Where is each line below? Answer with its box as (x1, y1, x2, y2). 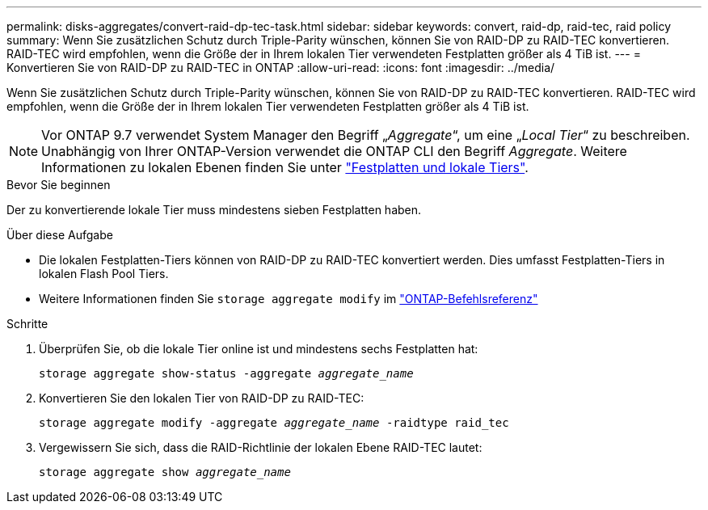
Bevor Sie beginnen (6, 178, 111, 192)
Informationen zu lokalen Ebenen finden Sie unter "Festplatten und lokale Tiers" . (41, 159, 529, 175)
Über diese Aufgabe (6, 228, 113, 242)
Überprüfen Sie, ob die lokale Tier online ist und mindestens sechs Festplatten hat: (39, 342, 478, 356)
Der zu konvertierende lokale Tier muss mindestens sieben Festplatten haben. (6, 203, 422, 217)
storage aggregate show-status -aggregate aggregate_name (39, 367, 414, 380)
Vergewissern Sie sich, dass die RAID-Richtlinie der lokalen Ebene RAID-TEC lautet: (39, 440, 483, 454)
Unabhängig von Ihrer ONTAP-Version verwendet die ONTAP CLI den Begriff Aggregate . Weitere (41, 143, 627, 159)
